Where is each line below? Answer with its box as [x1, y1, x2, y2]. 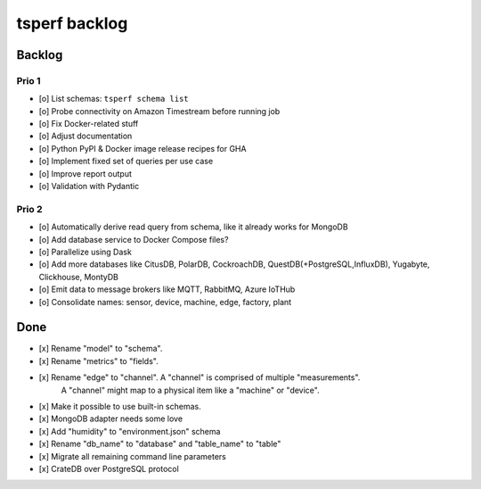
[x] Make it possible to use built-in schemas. [38, 402, 201, 411]
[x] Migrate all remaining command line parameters [38, 451, 226, 461]
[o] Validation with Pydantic [38, 181, 140, 192]
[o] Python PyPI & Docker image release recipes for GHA [38, 143, 247, 153]
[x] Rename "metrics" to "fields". [38, 355, 159, 366]
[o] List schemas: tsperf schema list [38, 94, 189, 104]
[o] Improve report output [38, 168, 133, 178]
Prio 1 [16, 74, 41, 87]
